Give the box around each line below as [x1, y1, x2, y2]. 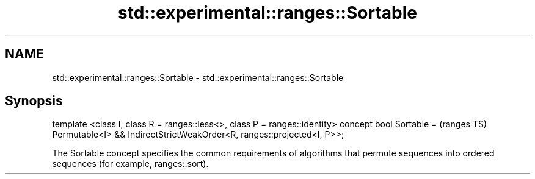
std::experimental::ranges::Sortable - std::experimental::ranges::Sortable [52, 72, 344, 83]
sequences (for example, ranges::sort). [52, 158, 209, 169]
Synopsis [5, 93, 63, 109]
